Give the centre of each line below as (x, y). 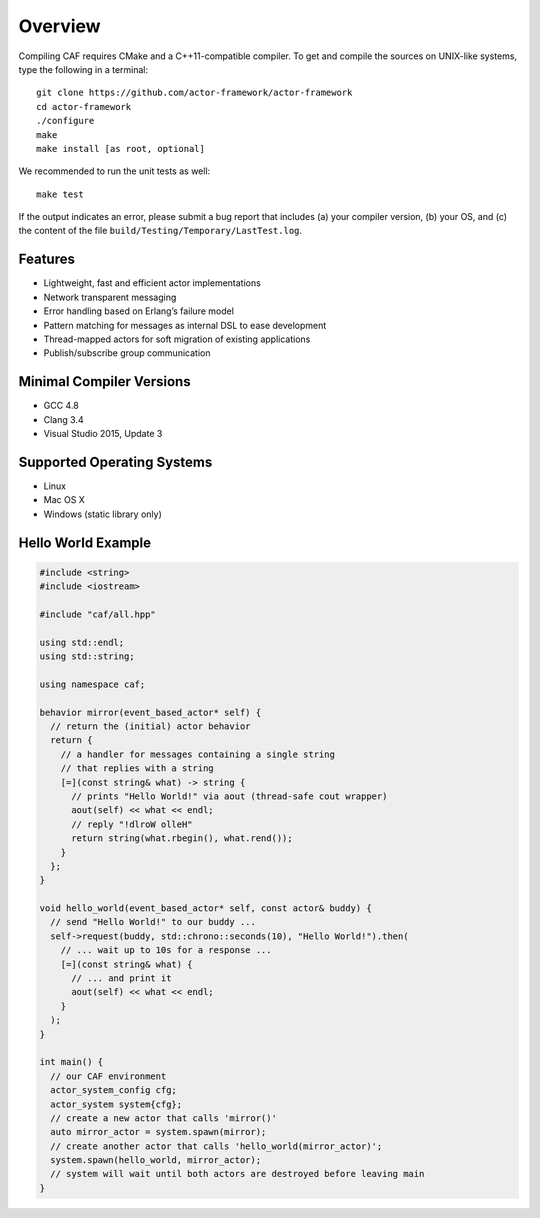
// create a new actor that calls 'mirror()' (163, 1118)
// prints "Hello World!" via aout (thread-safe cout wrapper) (229, 796)
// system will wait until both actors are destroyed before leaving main (237, 1174)
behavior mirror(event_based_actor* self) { (150, 712)
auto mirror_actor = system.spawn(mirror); (158, 1132)
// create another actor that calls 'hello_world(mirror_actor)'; (216, 1146)
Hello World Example (85, 542)
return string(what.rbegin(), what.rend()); (182, 838)
